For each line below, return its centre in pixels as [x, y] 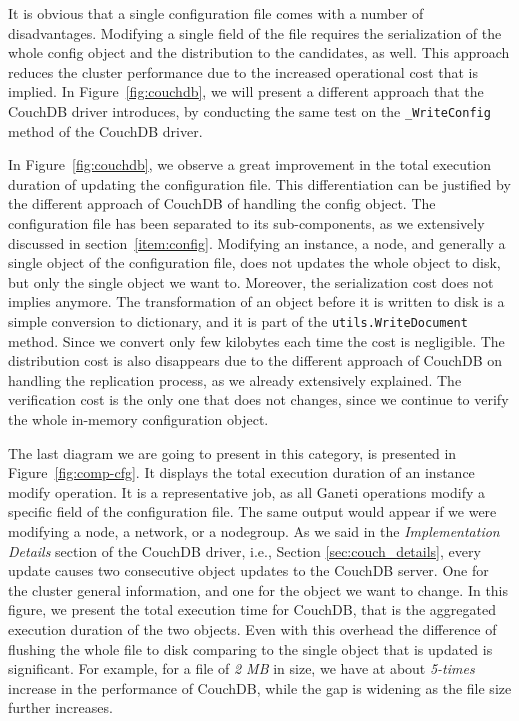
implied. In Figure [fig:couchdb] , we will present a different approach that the [246, 91]
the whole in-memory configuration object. [138, 419]
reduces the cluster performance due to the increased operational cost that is [243, 71]
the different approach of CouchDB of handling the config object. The [222, 203]
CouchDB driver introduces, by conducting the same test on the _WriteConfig [249, 110]
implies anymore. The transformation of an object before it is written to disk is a [256, 301]
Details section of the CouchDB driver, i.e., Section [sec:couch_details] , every [244, 550]
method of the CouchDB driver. [105, 130]
